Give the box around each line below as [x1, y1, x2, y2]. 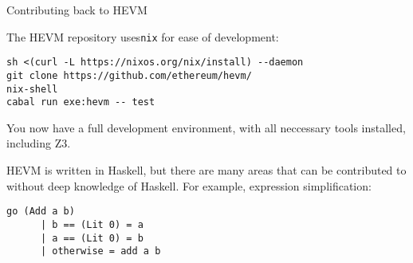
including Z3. [6, 135, 71, 151]
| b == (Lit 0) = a [40, 218, 144, 230]
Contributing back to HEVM [6, 2, 147, 18]
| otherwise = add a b [40, 245, 161, 257]
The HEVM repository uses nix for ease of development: [6, 28, 279, 45]
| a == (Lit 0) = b [40, 232, 144, 244]
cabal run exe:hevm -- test [6, 96, 155, 108]
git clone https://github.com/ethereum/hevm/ [6, 69, 252, 81]
